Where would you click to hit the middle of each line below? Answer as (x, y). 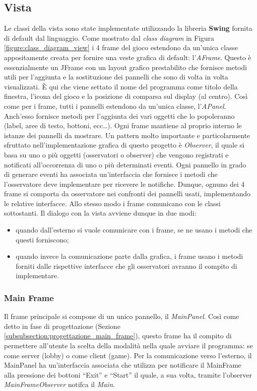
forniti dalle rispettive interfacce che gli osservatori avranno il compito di (126, 266)
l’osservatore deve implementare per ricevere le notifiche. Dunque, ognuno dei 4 (124, 184)
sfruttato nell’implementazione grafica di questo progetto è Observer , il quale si (124, 145)
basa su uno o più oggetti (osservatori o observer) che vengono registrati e (116, 154)
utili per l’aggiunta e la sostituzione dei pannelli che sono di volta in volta (116, 77)
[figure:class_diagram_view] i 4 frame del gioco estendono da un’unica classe (121, 47)
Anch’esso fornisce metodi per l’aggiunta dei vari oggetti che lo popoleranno (119, 116)
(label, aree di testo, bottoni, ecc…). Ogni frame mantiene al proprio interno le (123, 125)
